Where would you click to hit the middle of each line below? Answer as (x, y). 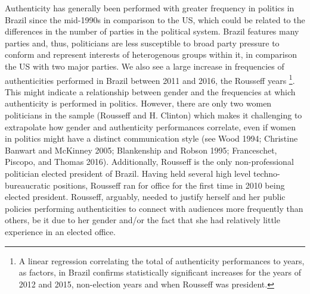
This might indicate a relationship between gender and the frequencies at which (150, 91)
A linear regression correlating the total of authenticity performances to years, (162, 260)
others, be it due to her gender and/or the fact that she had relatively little (142, 220)
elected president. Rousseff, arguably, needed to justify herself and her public (145, 197)
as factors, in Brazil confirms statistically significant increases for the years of (160, 272)
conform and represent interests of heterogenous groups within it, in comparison (151, 54)
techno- (266, 173)
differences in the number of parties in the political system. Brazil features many (152, 31)
